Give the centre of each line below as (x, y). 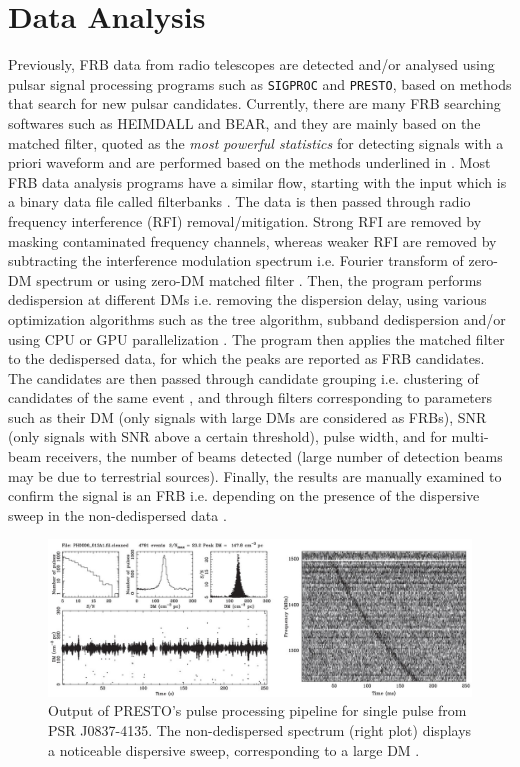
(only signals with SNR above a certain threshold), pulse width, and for (227, 436)
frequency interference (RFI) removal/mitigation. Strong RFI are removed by (245, 220)
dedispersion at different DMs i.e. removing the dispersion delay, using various (247, 299)
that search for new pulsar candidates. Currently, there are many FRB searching (254, 103)
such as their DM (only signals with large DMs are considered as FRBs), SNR (247, 416)
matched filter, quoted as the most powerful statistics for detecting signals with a (256, 142)
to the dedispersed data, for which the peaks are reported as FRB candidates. (246, 358)
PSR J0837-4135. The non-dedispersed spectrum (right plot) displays (260, 729)
